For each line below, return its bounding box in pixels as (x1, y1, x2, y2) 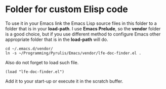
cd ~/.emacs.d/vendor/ (5, 46, 53, 51)
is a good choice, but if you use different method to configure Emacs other (5, 31, 161, 37)
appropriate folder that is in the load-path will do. (5, 36, 108, 42)
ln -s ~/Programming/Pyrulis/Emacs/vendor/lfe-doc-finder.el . (5, 51, 142, 56)
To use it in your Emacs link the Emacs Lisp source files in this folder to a (5, 20, 157, 26)
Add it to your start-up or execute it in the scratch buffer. (5, 78, 123, 84)
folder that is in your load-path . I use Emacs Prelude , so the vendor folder (5, 25, 161, 31)
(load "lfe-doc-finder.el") (5, 69, 65, 74)
